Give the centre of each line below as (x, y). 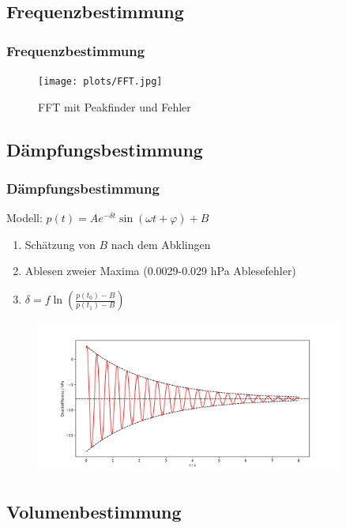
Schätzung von (60, 244)
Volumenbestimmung (94, 511)
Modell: (24, 218)
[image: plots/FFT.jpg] (100, 81)
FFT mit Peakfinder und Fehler (115, 106)
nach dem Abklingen (161, 244)
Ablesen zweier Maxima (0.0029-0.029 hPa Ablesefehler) (160, 271)
